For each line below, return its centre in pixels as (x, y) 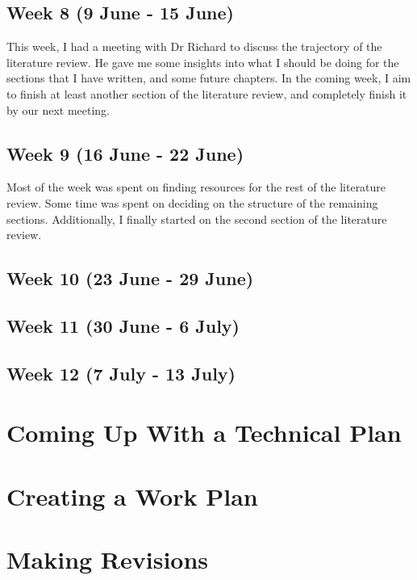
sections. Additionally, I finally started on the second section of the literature (197, 219)
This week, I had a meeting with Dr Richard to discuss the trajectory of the (194, 46)
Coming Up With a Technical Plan (204, 433)
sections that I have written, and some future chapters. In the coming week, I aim (209, 78)
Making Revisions (108, 559)
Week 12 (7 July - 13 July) (121, 373)
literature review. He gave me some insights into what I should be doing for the (203, 62)
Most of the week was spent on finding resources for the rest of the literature (196, 187)
